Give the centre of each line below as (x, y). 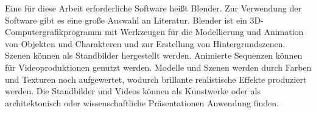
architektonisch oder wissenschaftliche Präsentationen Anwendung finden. (142, 102)
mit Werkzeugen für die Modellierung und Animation (204, 32)
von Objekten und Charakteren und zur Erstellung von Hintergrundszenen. (145, 43)
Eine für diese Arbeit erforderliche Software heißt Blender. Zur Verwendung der (153, 8)
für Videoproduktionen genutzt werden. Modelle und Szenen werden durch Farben (158, 67)
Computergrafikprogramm (54, 32)
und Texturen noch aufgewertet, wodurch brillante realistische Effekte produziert (156, 79)
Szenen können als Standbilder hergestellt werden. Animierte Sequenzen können (154, 55)
